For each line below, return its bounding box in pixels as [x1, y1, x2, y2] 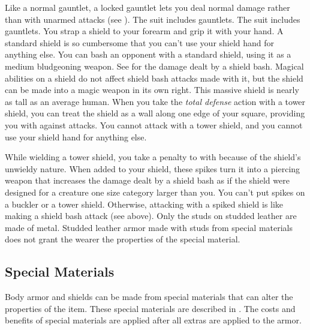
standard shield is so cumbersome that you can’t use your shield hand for [5, 36, 275, 49]
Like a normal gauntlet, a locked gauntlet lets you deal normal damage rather [5, 1, 290, 13]
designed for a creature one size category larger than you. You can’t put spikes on [5, 185, 305, 198]
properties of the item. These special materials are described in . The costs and [5, 302, 296, 314]
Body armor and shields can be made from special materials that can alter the [5, 290, 293, 303]
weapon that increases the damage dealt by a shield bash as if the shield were [5, 174, 290, 187]
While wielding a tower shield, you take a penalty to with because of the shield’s [5, 151, 301, 163]
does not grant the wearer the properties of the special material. [5, 233, 240, 245]
